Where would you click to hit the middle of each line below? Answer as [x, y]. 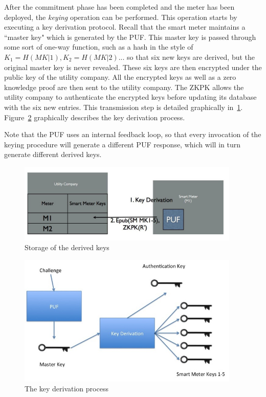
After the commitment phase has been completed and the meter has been [119, 7]
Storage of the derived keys [67, 247]
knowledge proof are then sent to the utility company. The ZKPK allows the [124, 87]
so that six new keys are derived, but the [191, 57]
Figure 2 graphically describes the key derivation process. [95, 117]
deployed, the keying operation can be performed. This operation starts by [121, 17]
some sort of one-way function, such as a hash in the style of [99, 47]
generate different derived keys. [53, 154]
